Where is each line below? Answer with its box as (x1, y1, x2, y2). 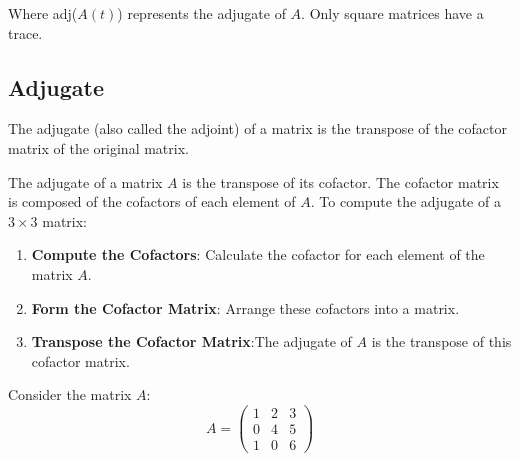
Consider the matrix (8, 384, 132, 405)
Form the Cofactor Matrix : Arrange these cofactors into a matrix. (31, 297, 460, 318)
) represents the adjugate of (117, 3, 286, 23)
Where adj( (8, 3, 78, 23)
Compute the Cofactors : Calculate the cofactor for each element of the (31, 244, 485, 265)
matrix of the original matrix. (8, 137, 189, 158)
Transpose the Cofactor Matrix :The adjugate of (31, 331, 352, 352)
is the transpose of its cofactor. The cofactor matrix (182, 171, 499, 192)
